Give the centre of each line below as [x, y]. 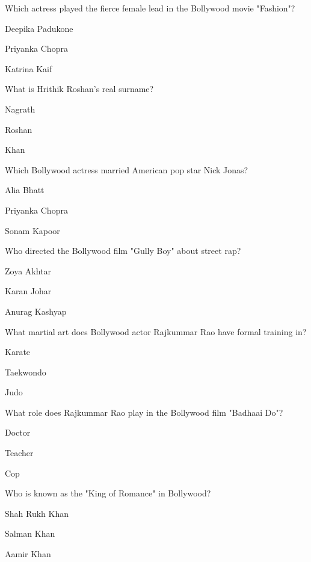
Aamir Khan [28, 554]
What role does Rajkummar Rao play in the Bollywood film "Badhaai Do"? [144, 412]
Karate [18, 352]
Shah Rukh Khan [37, 513]
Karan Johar [28, 291]
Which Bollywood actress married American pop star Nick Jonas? [127, 169]
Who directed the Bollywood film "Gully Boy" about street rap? [123, 251]
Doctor [18, 432]
